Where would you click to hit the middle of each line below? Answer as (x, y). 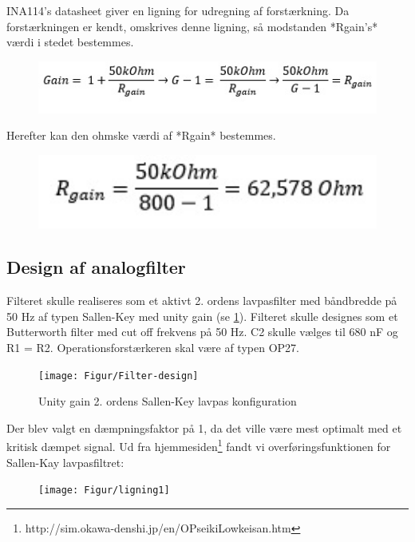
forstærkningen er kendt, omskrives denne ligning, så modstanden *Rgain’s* (192, 26)
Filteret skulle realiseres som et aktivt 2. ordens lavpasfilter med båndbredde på (202, 301)
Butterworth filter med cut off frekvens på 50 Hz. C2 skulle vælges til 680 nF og (202, 332)
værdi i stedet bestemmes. (70, 42)
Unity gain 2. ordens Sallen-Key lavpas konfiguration (168, 401)
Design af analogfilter (96, 267)
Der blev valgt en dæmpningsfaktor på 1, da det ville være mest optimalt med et (204, 427)
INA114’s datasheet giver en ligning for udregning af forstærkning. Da (178, 10)
